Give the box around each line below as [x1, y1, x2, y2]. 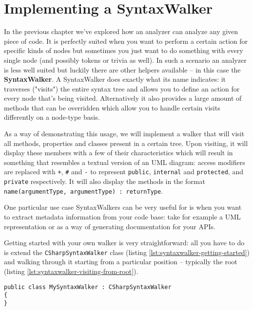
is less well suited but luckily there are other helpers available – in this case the [4, 64, 241, 74]
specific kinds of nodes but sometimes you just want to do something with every [4, 45, 243, 55]
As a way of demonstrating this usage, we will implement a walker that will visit [4, 128, 245, 139]
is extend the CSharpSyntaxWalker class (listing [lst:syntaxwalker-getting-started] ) [4, 247, 250, 257]
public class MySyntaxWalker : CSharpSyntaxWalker [4, 283, 172, 291]
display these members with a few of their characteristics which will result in [4, 147, 233, 158]
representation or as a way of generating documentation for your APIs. [4, 221, 215, 231]
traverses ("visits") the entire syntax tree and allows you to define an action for [4, 83, 240, 93]
